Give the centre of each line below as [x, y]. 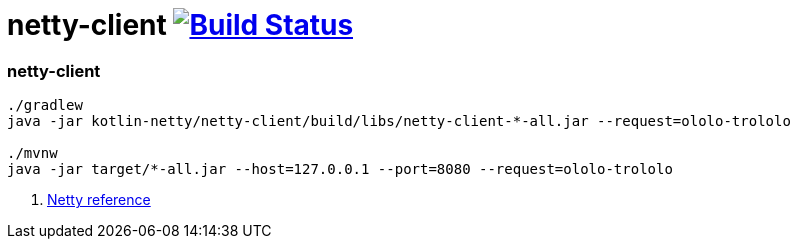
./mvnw [32, 153]
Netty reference [99, 200]
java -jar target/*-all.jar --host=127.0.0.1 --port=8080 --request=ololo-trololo [340, 169]
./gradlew [45, 105]
